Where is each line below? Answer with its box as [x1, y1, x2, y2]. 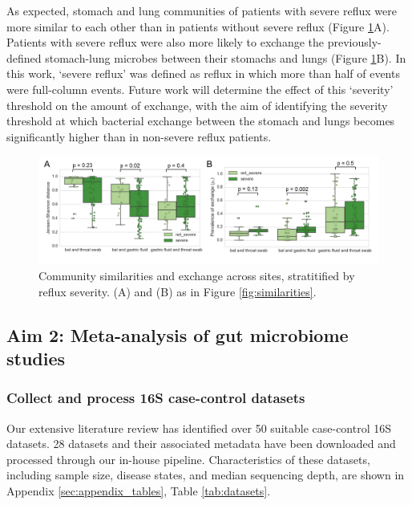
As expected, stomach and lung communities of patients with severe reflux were [6, 2, 397, 18]
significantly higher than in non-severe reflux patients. [6, 128, 272, 145]
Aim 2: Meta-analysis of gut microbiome [6, 322, 349, 347]
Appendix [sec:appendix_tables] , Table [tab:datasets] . [6, 482, 271, 499]
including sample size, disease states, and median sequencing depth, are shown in [6, 466, 405, 483]
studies [6, 345, 66, 370]
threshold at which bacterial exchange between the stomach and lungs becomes [6, 112, 395, 129]
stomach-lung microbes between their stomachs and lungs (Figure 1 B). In [45, 49, 406, 66]
